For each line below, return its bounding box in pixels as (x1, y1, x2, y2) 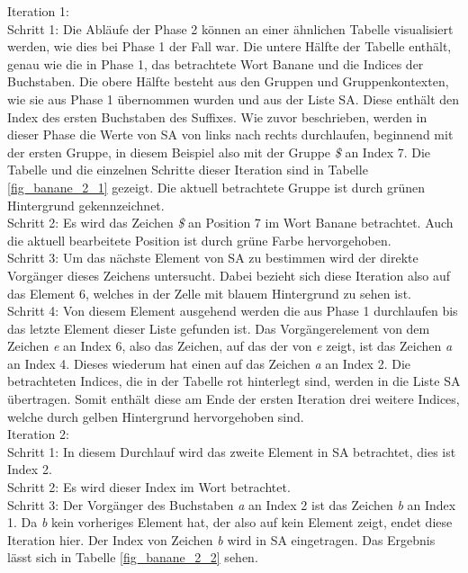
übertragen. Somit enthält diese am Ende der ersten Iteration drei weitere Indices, (7, 389, 460, 408)
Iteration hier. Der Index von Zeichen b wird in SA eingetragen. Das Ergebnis (7, 530, 436, 549)
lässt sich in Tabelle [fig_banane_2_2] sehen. (7, 548, 258, 567)
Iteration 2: (7, 425, 69, 443)
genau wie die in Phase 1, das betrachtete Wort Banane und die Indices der (7, 54, 424, 73)
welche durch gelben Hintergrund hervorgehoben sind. (7, 407, 304, 425)
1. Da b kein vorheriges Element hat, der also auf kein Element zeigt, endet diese (7, 513, 453, 532)
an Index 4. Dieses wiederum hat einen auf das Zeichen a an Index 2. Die (7, 354, 411, 372)
